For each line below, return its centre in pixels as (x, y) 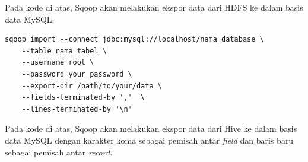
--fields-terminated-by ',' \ (83, 98)
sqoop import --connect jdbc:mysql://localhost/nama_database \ (134, 39)
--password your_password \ (77, 74)
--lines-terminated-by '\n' (77, 109)
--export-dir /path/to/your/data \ (92, 86)
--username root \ (58, 63)
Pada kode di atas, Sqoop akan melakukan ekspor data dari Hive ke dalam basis (151, 128)
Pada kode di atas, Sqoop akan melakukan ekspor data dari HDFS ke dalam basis (154, 7)
